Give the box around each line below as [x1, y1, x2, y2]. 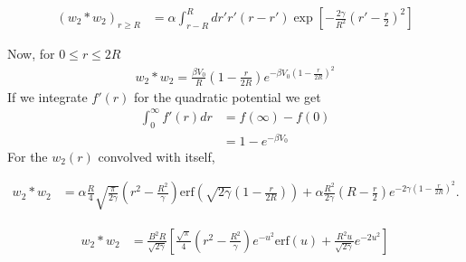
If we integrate [7, 87, 88, 106]
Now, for [7, 44, 55, 63]
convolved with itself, [98, 146, 215, 165]
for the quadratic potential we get [134, 87, 321, 106]
